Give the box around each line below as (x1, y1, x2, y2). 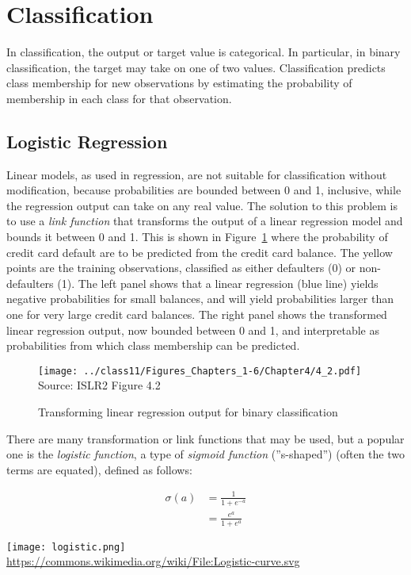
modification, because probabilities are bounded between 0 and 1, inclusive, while (6, 182, 401, 198)
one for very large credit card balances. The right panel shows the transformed (6, 306, 387, 323)
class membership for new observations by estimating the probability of (6, 75, 352, 91)
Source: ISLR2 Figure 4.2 (38, 377, 161, 393)
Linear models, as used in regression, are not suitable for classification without (6, 166, 387, 182)
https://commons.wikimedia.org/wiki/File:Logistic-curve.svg (6, 553, 300, 569)
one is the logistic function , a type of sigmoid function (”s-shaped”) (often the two (6, 446, 405, 462)
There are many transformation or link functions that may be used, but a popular (6, 430, 405, 447)
